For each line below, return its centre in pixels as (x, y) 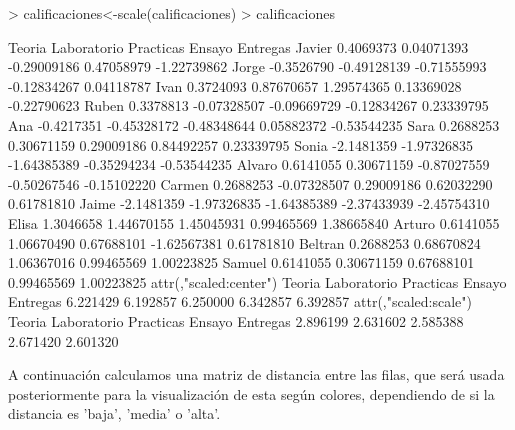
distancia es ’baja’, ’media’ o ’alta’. (114, 413)
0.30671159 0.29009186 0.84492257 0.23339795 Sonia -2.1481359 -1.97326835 (241, 144)
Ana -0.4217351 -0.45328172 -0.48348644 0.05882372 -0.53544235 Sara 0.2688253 (254, 124)
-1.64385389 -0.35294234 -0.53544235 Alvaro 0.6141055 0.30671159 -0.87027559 (249, 164)
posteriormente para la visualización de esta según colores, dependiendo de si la (251, 393)
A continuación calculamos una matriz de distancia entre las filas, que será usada (256, 374)
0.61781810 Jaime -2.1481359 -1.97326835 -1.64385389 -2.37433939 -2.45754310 (249, 203)
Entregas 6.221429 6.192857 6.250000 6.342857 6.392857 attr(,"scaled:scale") (240, 301)
